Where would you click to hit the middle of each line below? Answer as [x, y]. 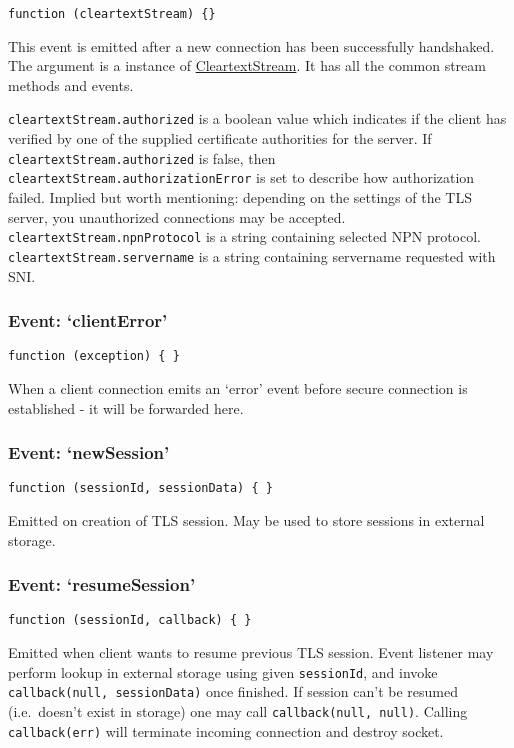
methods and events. [71, 84]
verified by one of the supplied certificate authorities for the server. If [220, 138]
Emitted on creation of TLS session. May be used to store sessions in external [246, 520]
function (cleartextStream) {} [112, 14]
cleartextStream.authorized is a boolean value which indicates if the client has [257, 118]
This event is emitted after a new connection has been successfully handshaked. [251, 45]
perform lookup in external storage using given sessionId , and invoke [223, 671]
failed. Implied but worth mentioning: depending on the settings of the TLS [240, 197]
